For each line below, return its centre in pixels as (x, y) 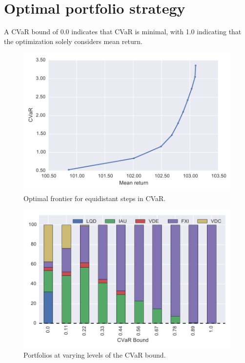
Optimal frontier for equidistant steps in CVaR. (95, 198)
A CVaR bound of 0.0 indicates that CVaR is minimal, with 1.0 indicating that (123, 32)
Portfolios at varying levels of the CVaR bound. (95, 355)
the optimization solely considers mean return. (73, 41)
